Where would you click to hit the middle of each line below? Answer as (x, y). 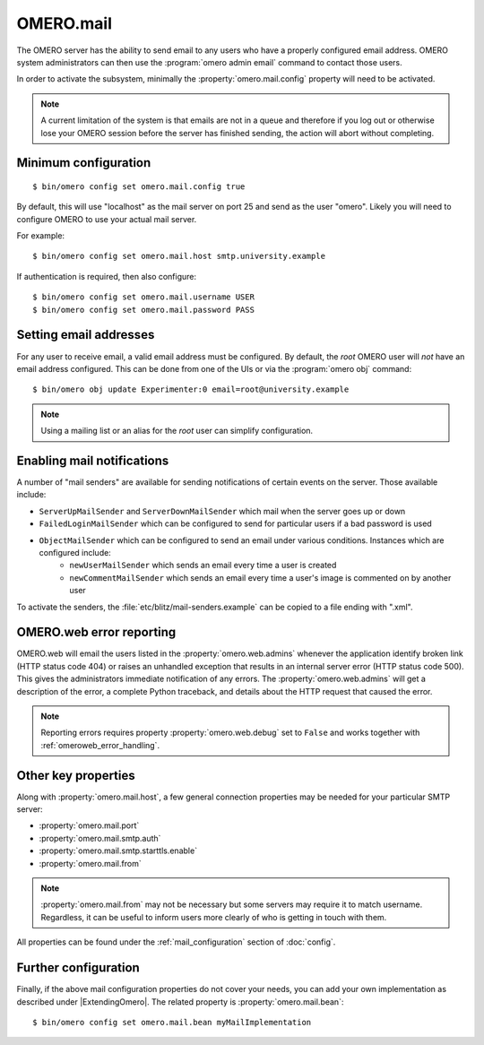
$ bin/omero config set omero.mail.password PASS (144, 310)
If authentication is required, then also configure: (107, 276)
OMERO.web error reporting (96, 632)
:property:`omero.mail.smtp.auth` (100, 838)
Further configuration (78, 968)
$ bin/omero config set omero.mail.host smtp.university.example (179, 256)
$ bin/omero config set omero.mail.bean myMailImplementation (172, 1022)
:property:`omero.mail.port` (89, 825)
